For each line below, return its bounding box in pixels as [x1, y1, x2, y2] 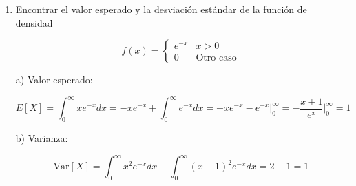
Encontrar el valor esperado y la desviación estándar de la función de [15, 2, 307, 16]
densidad [15, 15, 53, 30]
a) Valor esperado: [15, 72, 93, 87]
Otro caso [196, 53, 237, 63]
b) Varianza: [15, 131, 68, 145]
